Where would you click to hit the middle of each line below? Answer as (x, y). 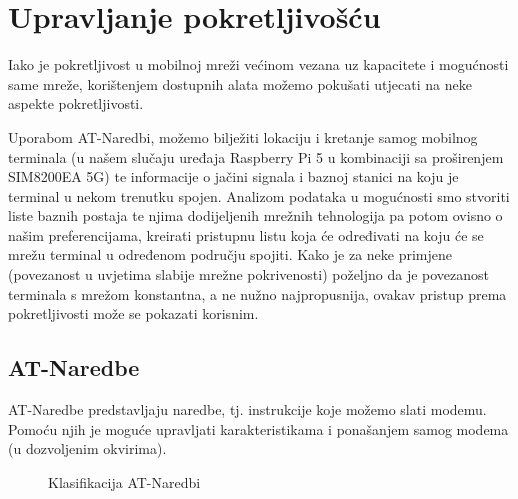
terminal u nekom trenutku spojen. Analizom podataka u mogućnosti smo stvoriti (259, 195)
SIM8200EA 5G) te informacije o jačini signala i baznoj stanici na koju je (233, 176)
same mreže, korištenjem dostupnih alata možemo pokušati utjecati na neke (240, 83)
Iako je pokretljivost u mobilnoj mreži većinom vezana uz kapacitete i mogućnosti (258, 64)
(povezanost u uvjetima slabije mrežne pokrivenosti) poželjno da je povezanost (249, 274)
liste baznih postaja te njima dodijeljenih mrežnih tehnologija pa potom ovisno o (255, 215)
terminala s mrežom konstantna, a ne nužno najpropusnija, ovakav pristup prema (257, 293)
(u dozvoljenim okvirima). (87, 448)
